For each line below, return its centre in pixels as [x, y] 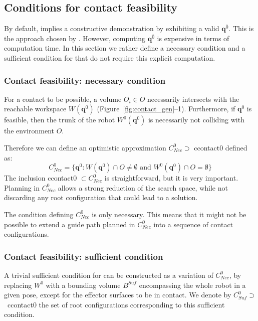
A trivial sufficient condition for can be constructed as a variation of [109, 275]
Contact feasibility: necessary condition [85, 80]
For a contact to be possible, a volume [63, 99]
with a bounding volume [83, 285]
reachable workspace [35, 109]
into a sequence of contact [193, 224]
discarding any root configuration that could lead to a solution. [101, 197]
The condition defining [39, 214]
